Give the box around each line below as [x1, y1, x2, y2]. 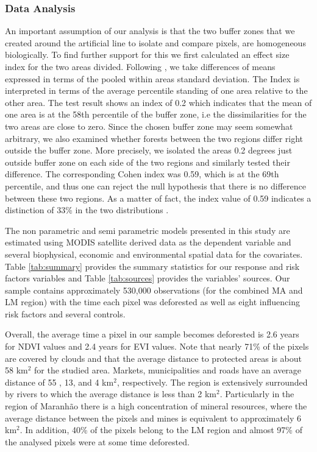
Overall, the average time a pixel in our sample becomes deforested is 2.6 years [5, 328, 299, 341]
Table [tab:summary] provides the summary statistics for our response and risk [5, 260, 300, 272]
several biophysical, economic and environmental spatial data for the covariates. [5, 247, 303, 260]
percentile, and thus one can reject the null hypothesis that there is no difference [5, 179, 306, 192]
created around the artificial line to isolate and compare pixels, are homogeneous [5, 36, 306, 49]
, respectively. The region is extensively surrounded [116, 375, 308, 388]
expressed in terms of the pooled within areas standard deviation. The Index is [5, 72, 300, 85]
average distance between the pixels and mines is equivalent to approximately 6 [5, 411, 302, 424]
